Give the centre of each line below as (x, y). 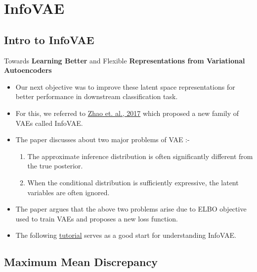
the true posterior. (55, 166)
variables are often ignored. (68, 192)
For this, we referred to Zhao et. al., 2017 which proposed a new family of (127, 113)
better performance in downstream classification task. (97, 96)
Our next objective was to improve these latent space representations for (125, 86)
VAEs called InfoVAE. (49, 123)
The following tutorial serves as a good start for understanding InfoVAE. (126, 235)
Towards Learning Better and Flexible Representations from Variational (125, 60)
